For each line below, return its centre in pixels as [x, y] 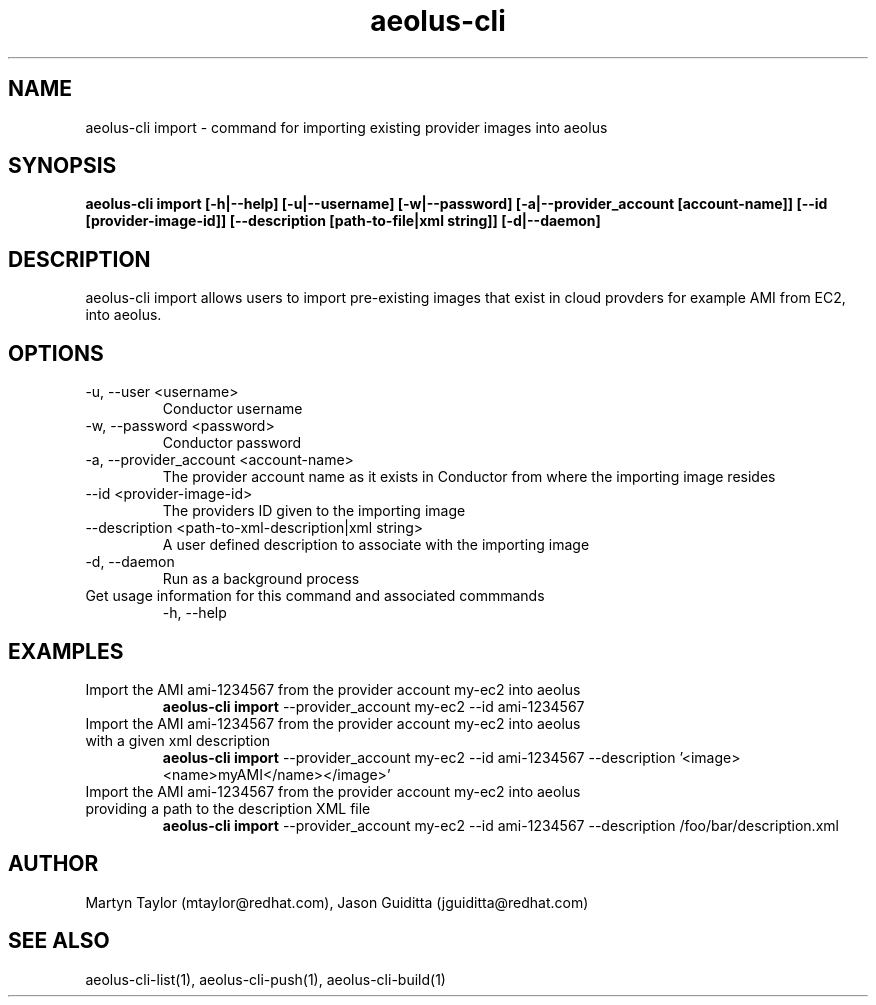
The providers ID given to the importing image [314, 511]
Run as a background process [261, 579]
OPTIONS [56, 353]
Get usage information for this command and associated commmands [315, 596]
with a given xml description [178, 740]
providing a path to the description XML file [228, 808]
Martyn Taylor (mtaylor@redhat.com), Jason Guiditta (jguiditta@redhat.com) [337, 902]
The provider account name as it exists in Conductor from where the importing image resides [469, 477]
